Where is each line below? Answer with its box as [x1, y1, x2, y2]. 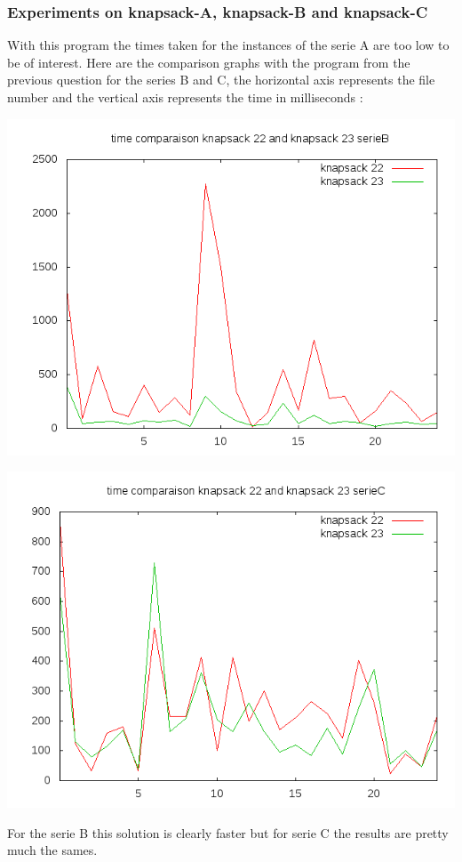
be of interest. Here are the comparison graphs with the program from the [7, 52, 410, 71]
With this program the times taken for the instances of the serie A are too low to [7, 36, 450, 54]
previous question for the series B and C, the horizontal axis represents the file [7, 70, 435, 89]
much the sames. [7, 841, 98, 859]
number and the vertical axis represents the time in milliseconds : [7, 88, 363, 106]
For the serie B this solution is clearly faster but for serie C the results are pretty [7, 823, 449, 842]
